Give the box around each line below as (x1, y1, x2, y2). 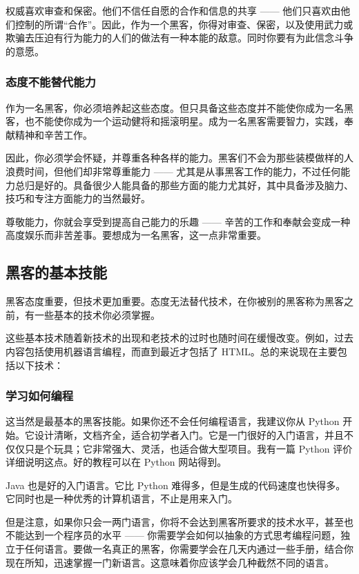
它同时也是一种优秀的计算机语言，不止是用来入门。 (6, 491, 237, 506)
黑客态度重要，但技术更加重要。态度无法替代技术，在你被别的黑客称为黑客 (6, 294, 344, 308)
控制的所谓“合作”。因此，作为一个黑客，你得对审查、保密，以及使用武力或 (14, 17, 353, 31)
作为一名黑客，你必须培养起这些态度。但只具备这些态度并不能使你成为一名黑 (6, 100, 353, 115)
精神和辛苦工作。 (14, 127, 93, 141)
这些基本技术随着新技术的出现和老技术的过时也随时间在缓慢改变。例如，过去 (6, 330, 353, 345)
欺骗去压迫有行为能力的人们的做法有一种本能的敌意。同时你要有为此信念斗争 (6, 30, 353, 45)
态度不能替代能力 (6, 73, 96, 90)
